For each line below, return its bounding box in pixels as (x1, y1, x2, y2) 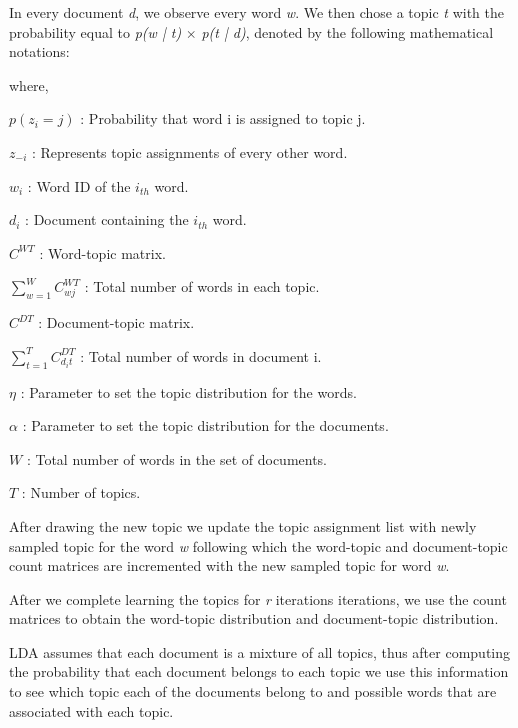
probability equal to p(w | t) (9, 21, 182, 42)
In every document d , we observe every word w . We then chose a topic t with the (9, 2, 505, 22)
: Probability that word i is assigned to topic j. (80, 108, 366, 129)
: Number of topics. (21, 482, 141, 503)
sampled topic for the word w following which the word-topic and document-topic (9, 535, 508, 556)
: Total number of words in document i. (80, 345, 322, 366)
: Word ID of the (27, 175, 131, 196)
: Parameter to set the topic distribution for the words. (20, 381, 357, 402)
